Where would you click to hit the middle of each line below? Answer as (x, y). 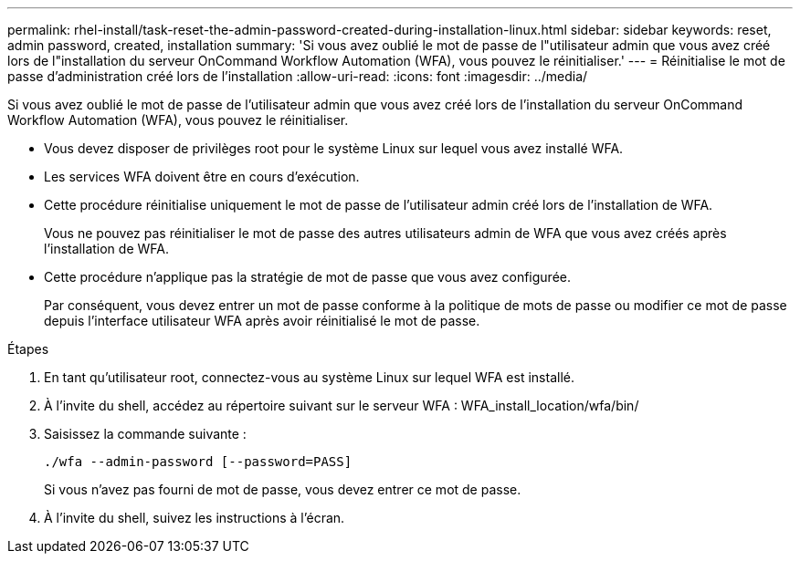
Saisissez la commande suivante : (145, 434)
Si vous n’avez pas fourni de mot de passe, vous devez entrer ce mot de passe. (283, 489)
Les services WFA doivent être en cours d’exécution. (202, 177)
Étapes (28, 349)
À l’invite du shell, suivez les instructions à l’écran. (195, 518)
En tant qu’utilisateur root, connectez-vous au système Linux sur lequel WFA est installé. (309, 377)
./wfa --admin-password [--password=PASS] (198, 462)
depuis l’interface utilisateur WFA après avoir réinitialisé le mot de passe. (262, 321)
